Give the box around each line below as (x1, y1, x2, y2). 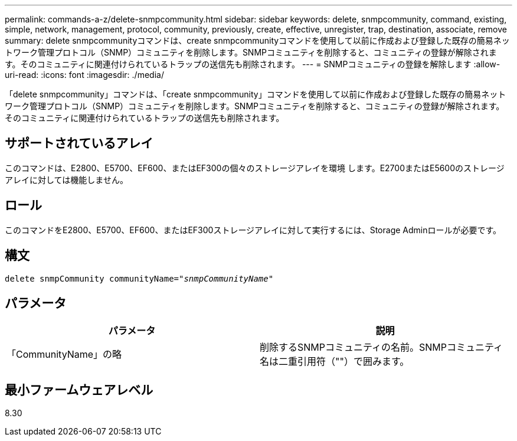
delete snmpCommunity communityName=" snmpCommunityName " (5, 273, 274, 283)
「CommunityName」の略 (6, 348, 122, 361)
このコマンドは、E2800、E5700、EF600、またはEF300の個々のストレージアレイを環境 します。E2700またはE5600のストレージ (5, 162, 505, 173)
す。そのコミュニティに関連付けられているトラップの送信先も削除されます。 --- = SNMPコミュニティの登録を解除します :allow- (5, 59, 500, 69)
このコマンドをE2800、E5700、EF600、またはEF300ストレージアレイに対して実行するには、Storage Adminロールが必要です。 (5, 224, 502, 235)
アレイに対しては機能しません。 (5, 174, 128, 185)
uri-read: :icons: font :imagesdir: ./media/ (5, 70, 164, 80)
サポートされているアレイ (5, 136, 153, 151)
